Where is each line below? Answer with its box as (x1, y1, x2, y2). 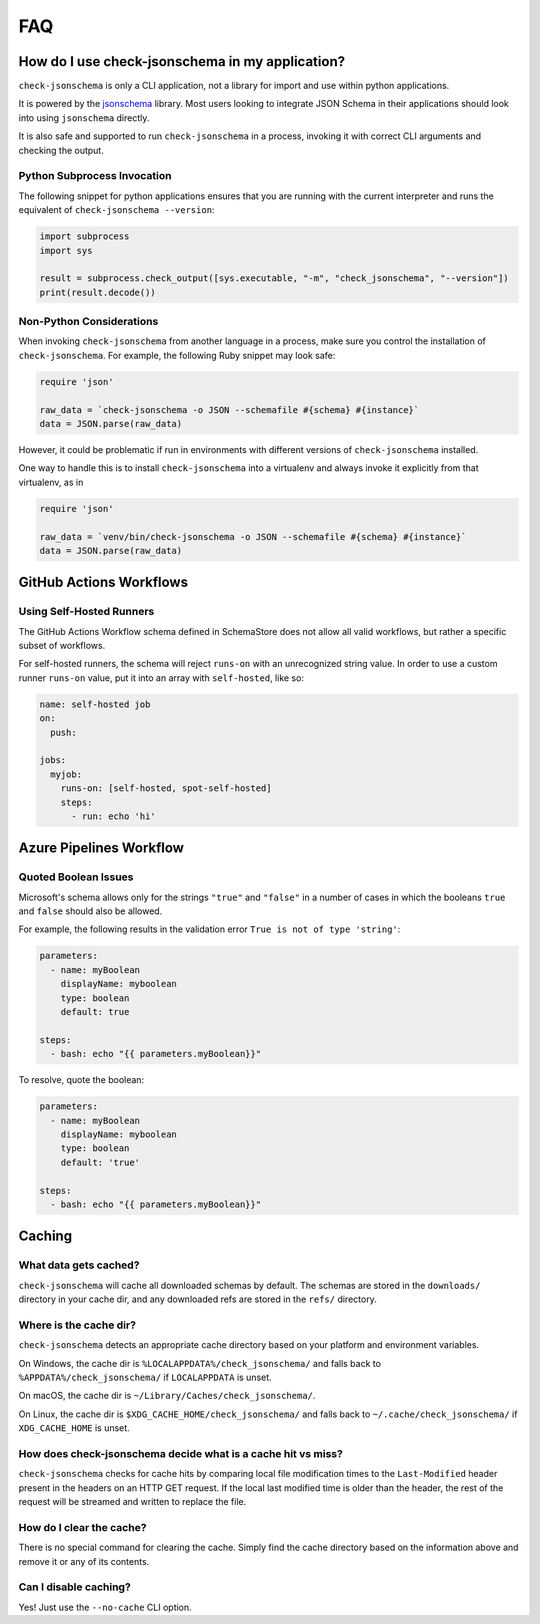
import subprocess (39, 231, 130, 242)
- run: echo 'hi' (71, 810, 157, 822)
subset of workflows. (18, 640, 106, 652)
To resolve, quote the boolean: (18, 1074, 145, 1086)
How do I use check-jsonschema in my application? (18, 53, 345, 70)
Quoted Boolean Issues (18, 870, 134, 884)
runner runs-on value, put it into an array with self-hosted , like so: (18, 671, 305, 684)
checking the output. (18, 144, 104, 156)
